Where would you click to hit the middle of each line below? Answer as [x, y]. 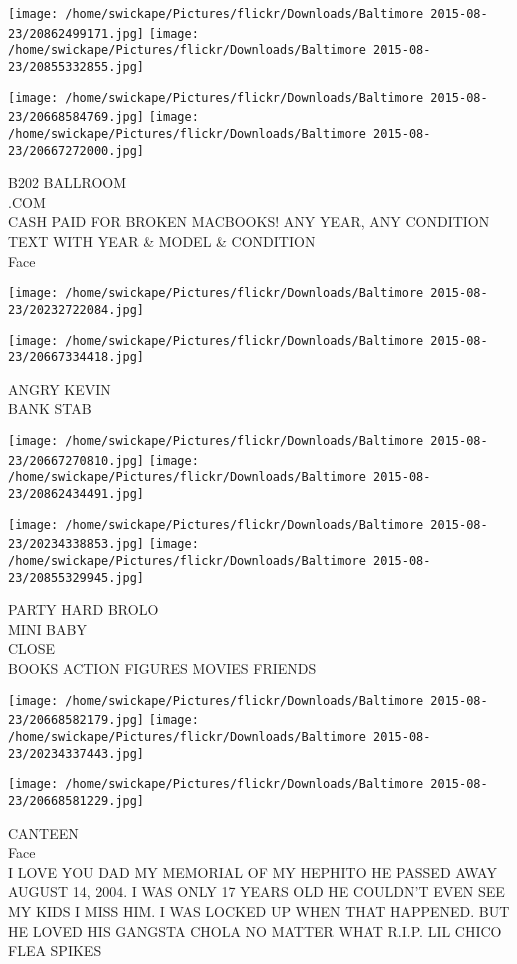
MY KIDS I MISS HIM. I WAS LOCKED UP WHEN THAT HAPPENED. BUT [259, 910]
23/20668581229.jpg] [76, 800]
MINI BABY [47, 628]
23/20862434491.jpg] [76, 494]
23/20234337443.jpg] [76, 753]
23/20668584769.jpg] [76, 117]
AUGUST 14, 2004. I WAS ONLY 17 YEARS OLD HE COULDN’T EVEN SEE [256, 891]
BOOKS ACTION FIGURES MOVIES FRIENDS [162, 668]
